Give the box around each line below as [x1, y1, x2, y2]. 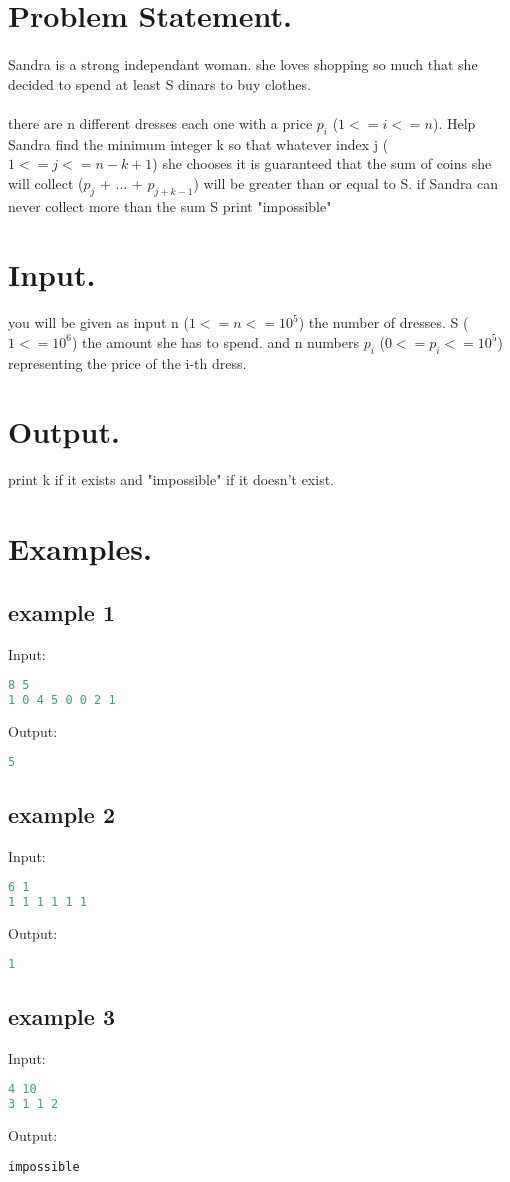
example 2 [8, 798, 115, 829]
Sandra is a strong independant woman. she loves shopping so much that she [8, 53, 478, 74]
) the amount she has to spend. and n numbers [72, 331, 359, 352]
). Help [432, 112, 476, 133]
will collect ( [8, 172, 84, 193]
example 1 [8, 596, 115, 627]
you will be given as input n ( [8, 312, 189, 333]
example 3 [8, 1000, 115, 1031]
